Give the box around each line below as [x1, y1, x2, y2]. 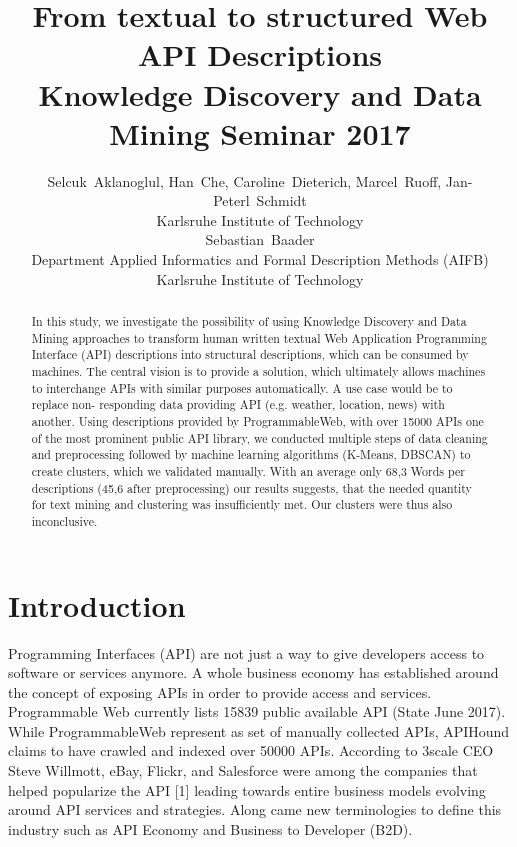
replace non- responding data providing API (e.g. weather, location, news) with [31, 396, 445, 413]
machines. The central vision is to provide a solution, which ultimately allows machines [31, 363, 486, 380]
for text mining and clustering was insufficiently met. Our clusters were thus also [31, 496, 453, 513]
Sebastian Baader [205, 229, 315, 250]
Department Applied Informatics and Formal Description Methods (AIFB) [31, 249, 489, 270]
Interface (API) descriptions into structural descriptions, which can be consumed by [31, 346, 469, 363]
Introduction [8, 584, 186, 625]
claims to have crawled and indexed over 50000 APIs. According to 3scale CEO [8, 740, 494, 761]
